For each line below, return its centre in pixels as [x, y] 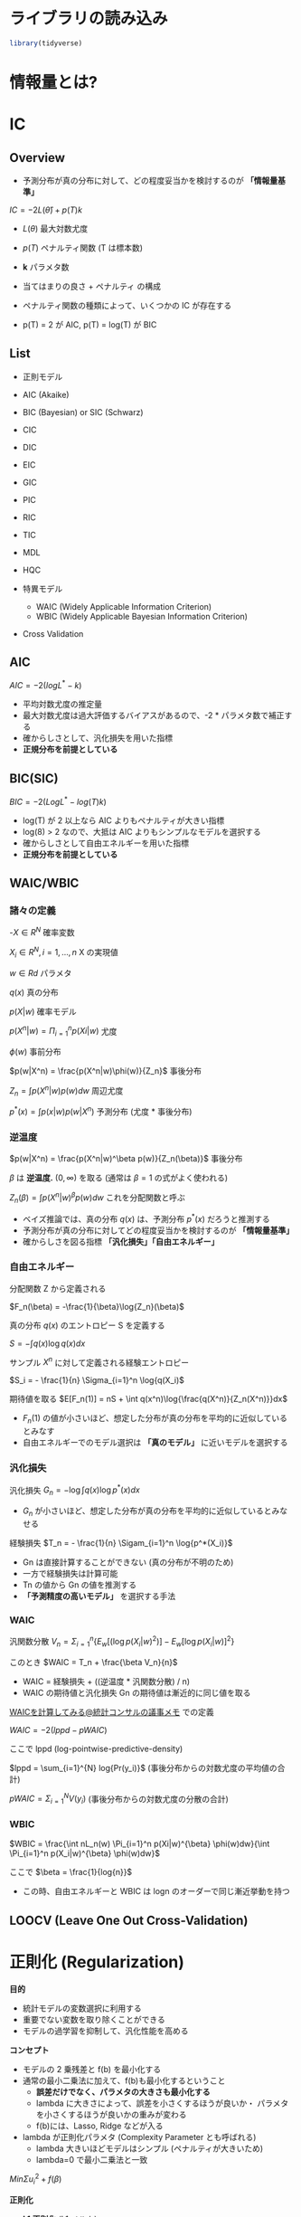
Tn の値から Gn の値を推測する [80, 1585]
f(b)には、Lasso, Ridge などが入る [99, 2126]
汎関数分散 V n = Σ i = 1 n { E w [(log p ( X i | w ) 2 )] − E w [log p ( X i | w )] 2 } [122, 1642]
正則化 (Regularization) [97, 1961]
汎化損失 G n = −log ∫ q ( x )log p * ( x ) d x [75, 1490]
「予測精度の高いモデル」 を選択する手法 [99, 1596]
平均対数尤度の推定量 [62, 704]
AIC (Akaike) [46, 394]
